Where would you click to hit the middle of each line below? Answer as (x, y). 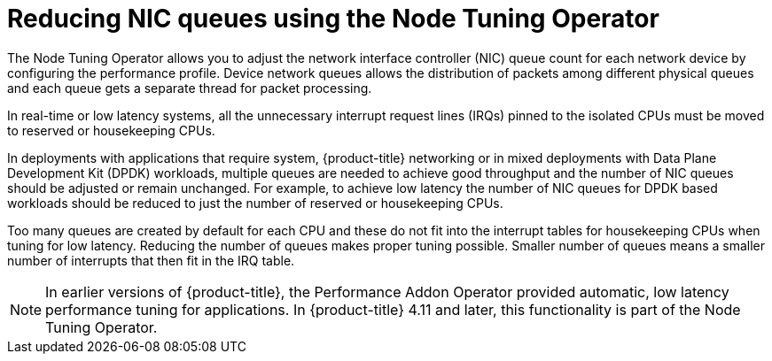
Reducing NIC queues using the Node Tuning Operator (333, 19)
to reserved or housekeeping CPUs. (111, 130)
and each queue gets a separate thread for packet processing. (190, 88)
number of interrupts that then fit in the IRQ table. (151, 260)
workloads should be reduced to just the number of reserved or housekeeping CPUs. (255, 203)
